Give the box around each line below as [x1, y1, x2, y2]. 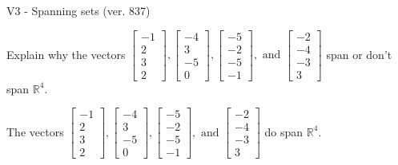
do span [264, 123, 304, 139]
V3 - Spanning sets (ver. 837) [6, 2, 151, 18]
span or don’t [326, 45, 392, 62]
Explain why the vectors [6, 45, 126, 62]
